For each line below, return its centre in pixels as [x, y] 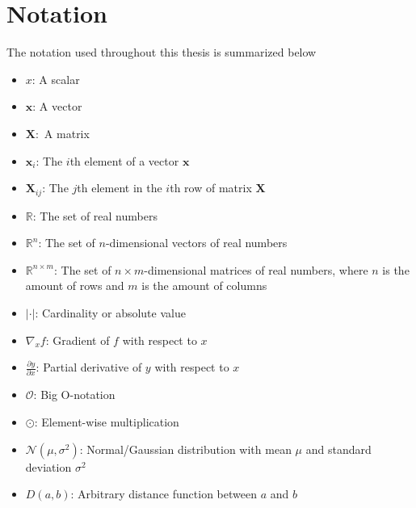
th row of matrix [211, 188]
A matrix [67, 133]
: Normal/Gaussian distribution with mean [185, 449]
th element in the [120, 188]
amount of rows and [75, 285]
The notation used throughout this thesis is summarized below [162, 52]
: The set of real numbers [95, 215]
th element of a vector [124, 160]
